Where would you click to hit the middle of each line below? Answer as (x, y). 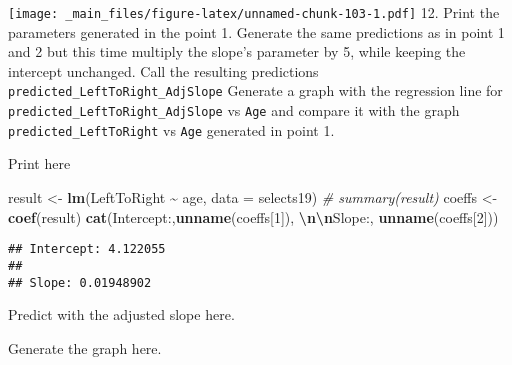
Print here (39, 163)
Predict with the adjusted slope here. (121, 314)
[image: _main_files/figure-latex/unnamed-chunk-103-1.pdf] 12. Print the (254, 12)
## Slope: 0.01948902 (80, 282)
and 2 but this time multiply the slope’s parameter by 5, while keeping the (237, 51)
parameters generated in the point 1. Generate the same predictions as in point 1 (256, 31)
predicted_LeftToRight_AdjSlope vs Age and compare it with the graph (234, 110)
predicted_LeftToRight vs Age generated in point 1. (171, 129)
